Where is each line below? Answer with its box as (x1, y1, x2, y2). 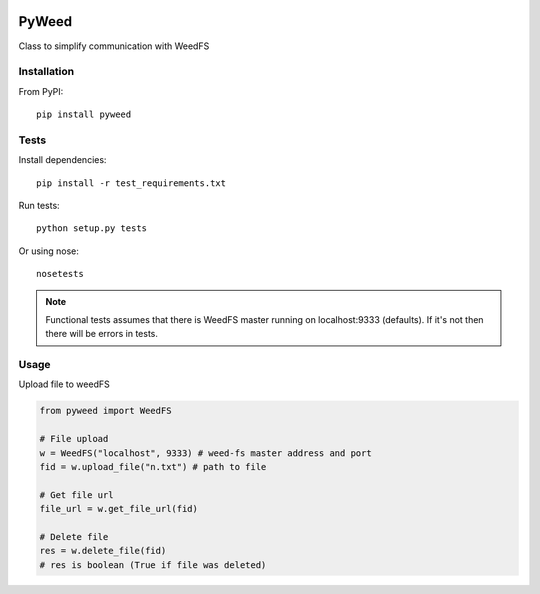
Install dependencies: (18, 154, 107, 166)
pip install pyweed (36, 109, 132, 120)
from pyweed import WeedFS (39, 405, 172, 417)
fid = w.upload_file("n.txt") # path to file (39, 461, 267, 472)
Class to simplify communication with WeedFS (18, 40, 210, 52)
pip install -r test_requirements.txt (36, 177, 227, 189)
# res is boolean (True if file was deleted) (39, 559, 267, 570)
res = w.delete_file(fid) (39, 545, 167, 557)
